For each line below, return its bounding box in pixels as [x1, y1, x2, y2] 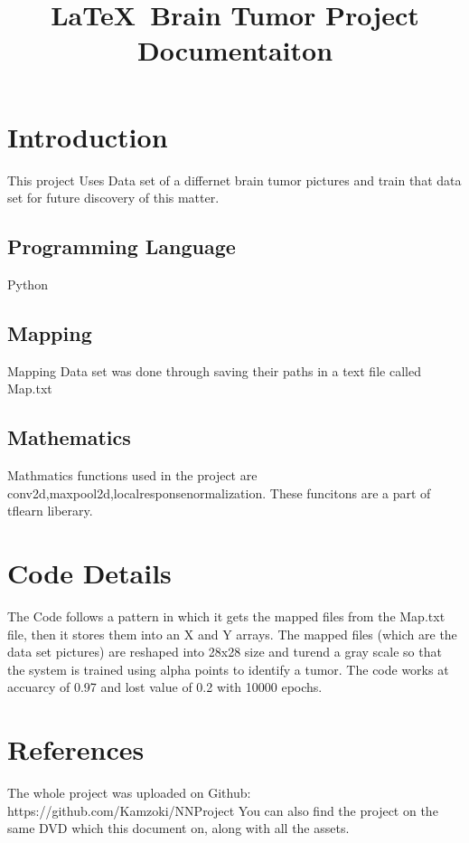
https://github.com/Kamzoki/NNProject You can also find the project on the [7, 800, 438, 819]
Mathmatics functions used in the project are [7, 466, 258, 485]
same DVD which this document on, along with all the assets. [7, 819, 350, 838]
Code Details [7, 554, 172, 592]
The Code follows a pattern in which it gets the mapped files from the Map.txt [7, 606, 446, 625]
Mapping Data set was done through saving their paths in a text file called [7, 361, 421, 380]
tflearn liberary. [7, 501, 93, 520]
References [7, 731, 145, 768]
